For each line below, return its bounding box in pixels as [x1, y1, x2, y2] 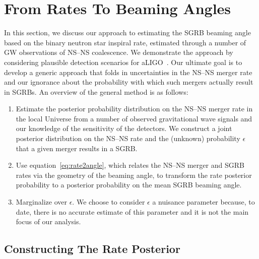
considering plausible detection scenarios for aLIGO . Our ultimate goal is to [4, 56, 242, 67]
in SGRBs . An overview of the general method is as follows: [4, 86, 188, 97]
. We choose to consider [72, 197, 145, 207]
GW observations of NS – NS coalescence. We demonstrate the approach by [4, 47, 233, 57]
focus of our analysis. [16, 216, 81, 227]
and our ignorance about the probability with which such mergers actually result [4, 77, 253, 87]
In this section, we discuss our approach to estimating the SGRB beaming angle [4, 27, 251, 38]
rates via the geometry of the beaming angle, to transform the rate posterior [16, 169, 252, 180]
